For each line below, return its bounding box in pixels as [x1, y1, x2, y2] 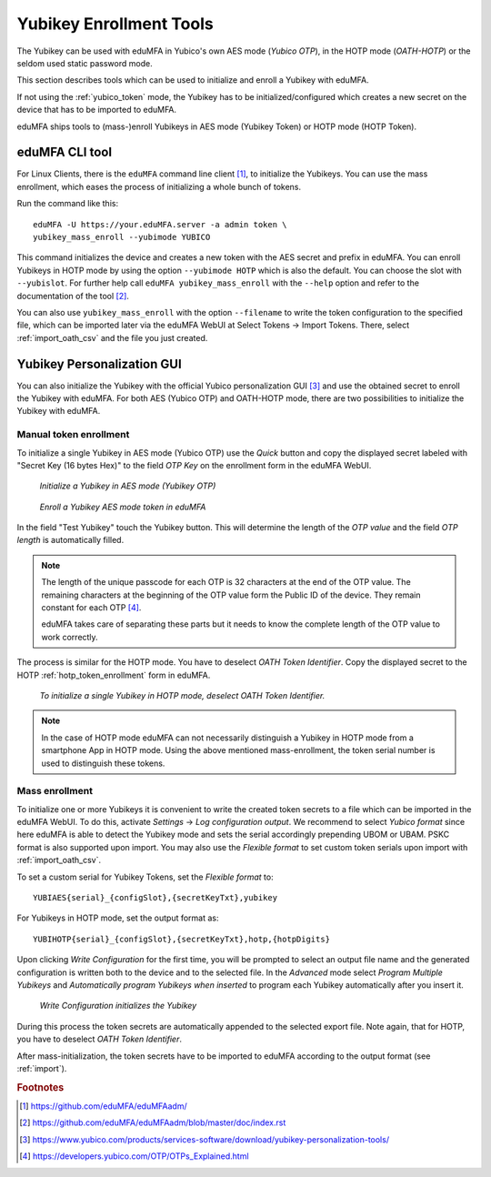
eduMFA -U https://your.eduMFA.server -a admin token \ [33, 219, 287, 229]
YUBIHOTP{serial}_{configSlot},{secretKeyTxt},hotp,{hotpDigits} [33, 933, 331, 944]
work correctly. [41, 631, 99, 642]
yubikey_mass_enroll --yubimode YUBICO [33, 232, 211, 242]
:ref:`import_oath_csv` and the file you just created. [16, 332, 208, 343]
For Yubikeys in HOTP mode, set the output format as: [16, 912, 219, 923]
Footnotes [16, 1081, 65, 1093]
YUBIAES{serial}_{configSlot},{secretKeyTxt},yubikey [33, 892, 277, 903]
